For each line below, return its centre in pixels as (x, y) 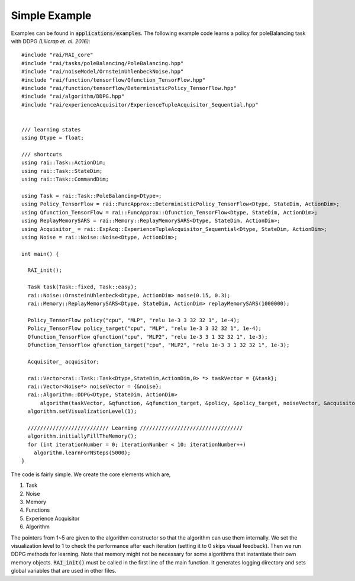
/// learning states (51, 129)
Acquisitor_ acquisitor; (64, 362)
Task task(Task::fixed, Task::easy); (82, 287)
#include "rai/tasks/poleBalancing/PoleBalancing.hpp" (103, 63)
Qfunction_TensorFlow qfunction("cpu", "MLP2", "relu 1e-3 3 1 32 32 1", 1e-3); (148, 337)
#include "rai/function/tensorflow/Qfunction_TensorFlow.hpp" (114, 80)
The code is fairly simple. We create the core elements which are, (91, 474)
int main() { (40, 254)
